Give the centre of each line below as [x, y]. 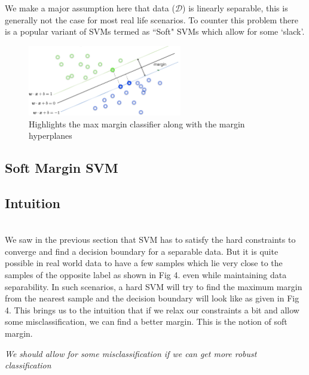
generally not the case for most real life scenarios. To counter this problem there [152, 19]
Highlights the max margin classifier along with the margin [137, 124]
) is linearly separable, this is [235, 8]
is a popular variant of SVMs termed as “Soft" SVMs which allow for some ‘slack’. [155, 31]
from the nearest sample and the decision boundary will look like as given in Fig [152, 298]
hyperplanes [51, 135]
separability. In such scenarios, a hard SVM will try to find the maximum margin [154, 286]
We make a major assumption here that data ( [90, 8]
